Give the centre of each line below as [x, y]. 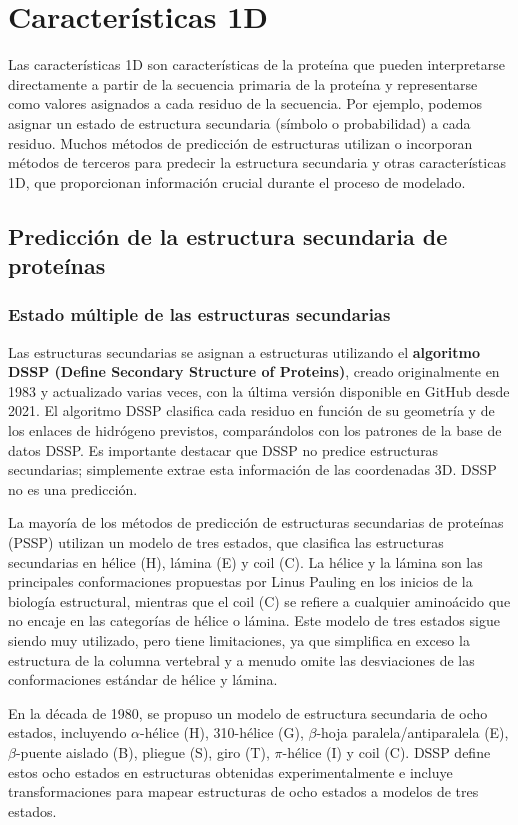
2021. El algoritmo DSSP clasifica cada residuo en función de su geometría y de [251, 410]
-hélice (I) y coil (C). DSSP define [386, 751]
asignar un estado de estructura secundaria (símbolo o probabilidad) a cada [239, 122]
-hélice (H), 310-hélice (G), [222, 732]
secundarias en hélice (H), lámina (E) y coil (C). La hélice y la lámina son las [245, 561]
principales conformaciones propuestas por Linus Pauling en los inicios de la [240, 581]
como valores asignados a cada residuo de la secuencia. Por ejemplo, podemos [245, 103]
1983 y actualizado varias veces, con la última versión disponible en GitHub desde [259, 390]
